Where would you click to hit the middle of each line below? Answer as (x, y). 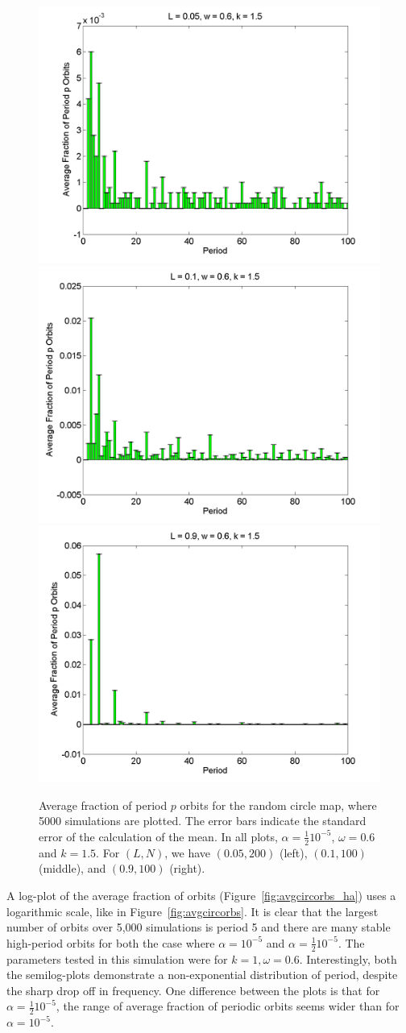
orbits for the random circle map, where (278, 805)
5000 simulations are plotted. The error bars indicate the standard (203, 821)
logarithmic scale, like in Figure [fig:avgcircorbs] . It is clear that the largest (193, 911)
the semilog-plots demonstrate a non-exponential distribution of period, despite (202, 975)
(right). (187, 868)
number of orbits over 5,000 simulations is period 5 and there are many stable (199, 927)
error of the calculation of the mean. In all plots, (158, 836)
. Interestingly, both (348, 958)
